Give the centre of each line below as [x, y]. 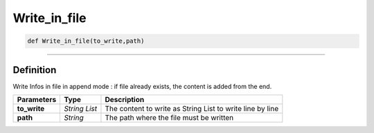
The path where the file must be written [169, 118]
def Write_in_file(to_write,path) [86, 41]
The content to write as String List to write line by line [192, 109]
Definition [35, 70]
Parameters [37, 100]
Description [125, 100]
